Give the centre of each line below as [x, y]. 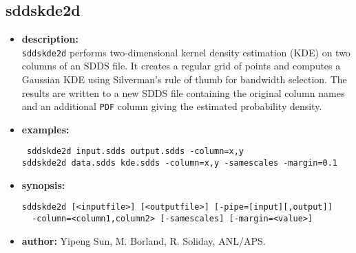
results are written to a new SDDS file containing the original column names [183, 92]
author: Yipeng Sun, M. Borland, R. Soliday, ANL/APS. [144, 240]
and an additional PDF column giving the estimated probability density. [172, 106]
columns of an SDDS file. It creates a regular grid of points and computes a [181, 66]
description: [50, 39]
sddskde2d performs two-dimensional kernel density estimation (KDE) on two [186, 52]
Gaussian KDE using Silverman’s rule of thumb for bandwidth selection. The [184, 79]
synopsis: [43, 185]
